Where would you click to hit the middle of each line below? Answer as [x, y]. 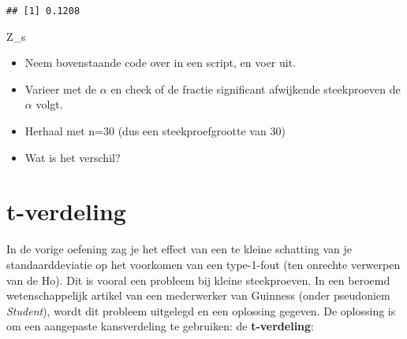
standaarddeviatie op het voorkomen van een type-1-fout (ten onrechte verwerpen [203, 264]
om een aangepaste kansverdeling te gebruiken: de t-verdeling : [160, 326]
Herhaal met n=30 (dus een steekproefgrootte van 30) [155, 131]
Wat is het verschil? [73, 157]
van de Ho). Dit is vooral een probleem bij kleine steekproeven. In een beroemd [198, 280]
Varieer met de [61, 88]
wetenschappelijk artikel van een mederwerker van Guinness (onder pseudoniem [198, 295]
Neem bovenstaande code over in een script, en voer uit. [161, 63]
